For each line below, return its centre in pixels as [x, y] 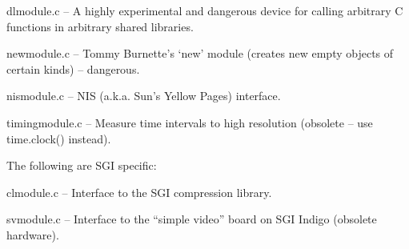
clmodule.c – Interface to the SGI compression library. [139, 192]
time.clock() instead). [59, 138]
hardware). [33, 234]
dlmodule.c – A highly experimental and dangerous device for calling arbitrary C [205, 10]
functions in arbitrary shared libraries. [100, 26]
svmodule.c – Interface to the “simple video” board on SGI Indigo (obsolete [192, 219]
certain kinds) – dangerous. [73, 68]
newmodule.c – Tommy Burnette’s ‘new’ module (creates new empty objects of [200, 53]
